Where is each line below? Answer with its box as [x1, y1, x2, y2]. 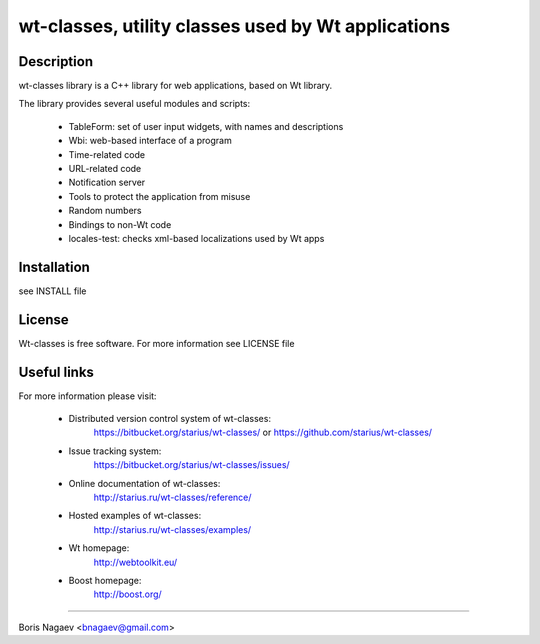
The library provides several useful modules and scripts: [18, 98, 251, 110]
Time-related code [68, 148, 145, 160]
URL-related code [68, 163, 142, 175]
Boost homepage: [68, 574, 142, 586]
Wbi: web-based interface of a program [68, 135, 232, 147]
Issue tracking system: [68, 445, 162, 457]
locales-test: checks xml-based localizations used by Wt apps [68, 232, 325, 244]
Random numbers [68, 205, 142, 217]
